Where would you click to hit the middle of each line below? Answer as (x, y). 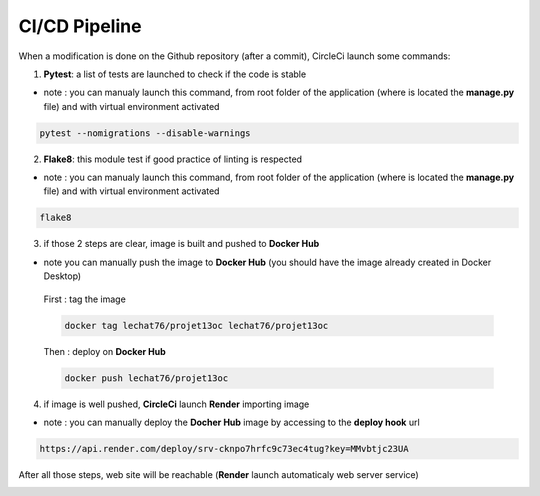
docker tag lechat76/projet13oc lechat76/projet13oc (196, 325)
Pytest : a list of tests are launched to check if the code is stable (175, 74)
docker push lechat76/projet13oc (146, 378)
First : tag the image (85, 299)
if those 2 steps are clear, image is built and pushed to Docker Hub (181, 244)
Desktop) (62, 276)
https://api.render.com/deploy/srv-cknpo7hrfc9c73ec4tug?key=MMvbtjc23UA (224, 448)
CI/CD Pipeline (80, 26)
